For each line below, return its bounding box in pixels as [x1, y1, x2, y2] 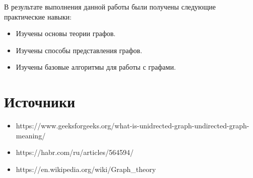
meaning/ [16, 130, 46, 140]
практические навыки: [4, 11, 72, 22]
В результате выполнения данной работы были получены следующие [4, 2, 216, 12]
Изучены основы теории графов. [16, 28, 116, 39]
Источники [4, 91, 76, 112]
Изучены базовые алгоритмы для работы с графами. [16, 62, 176, 72]
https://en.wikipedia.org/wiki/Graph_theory [16, 163, 156, 174]
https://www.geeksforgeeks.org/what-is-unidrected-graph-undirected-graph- [16, 120, 249, 131]
